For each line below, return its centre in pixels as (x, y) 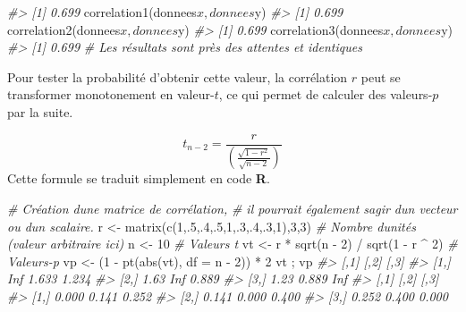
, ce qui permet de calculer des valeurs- (326, 94)
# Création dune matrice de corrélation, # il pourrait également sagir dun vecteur (233, 209)
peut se (381, 76)
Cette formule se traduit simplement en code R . (139, 178)
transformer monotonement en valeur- (111, 94)
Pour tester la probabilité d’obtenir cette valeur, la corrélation (178, 76)
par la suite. (40, 111)
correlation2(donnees (64, 29)
